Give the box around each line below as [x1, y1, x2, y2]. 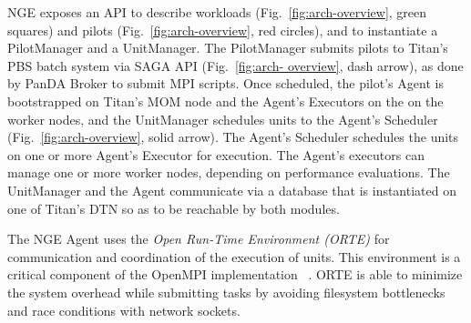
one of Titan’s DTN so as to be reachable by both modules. [7, 198, 340, 217]
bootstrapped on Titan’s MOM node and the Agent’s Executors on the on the [7, 91, 444, 110]
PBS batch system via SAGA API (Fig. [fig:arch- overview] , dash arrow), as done [7, 56, 464, 75]
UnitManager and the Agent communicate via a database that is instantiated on [7, 180, 456, 199]
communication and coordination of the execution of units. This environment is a [7, 247, 461, 266]
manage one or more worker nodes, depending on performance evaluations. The [7, 163, 450, 182]
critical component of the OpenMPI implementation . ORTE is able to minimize [7, 265, 463, 284]
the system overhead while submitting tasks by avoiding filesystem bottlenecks [7, 282, 445, 301]
